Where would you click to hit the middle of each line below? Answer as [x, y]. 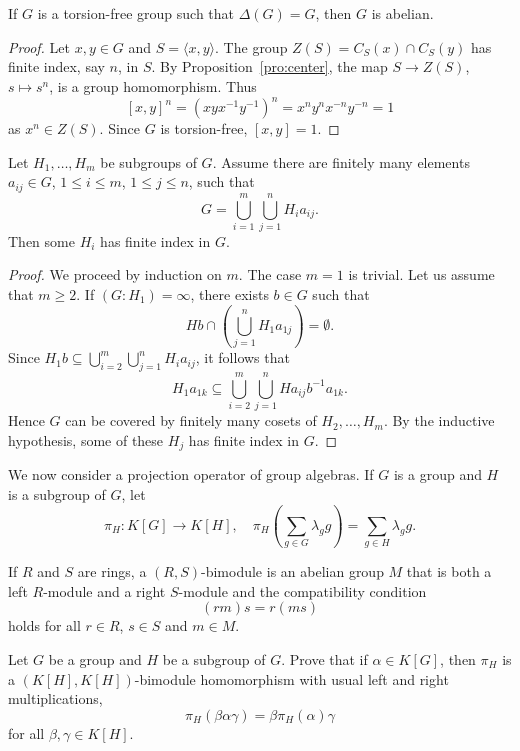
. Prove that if [324, 658]
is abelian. [402, 13]
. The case [270, 274]
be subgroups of [148, 161]
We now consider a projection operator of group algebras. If [191, 474]
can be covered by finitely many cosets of [191, 420]
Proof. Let [39, 46]
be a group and [95, 658]
